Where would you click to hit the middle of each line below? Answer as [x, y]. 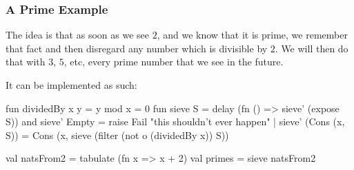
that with [26, 62]
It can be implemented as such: [71, 85]
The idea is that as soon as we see [77, 35]
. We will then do [312, 48]
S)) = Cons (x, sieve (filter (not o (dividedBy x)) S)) [117, 135]
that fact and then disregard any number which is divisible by [137, 48]
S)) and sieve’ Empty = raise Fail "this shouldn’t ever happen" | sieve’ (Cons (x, [175, 121]
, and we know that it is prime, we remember [252, 35]
